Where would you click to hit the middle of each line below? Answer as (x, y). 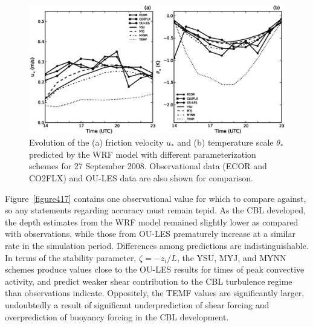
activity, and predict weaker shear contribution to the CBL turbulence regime (149, 281)
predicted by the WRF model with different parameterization (143, 154)
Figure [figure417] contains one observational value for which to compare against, (156, 198)
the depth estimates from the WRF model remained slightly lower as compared (152, 222)
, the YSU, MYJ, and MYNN (231, 257)
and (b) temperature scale (225, 142)
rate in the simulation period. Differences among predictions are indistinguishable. (157, 245)
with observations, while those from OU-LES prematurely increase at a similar (150, 234)
